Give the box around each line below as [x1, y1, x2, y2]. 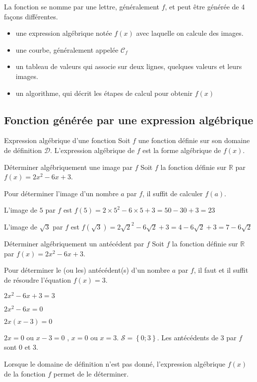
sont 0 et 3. [4, 342, 38, 352]
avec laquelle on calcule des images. [136, 28, 244, 38]
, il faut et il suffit [193, 265, 249, 275]
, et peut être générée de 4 [165, 1, 245, 11]
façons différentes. [4, 11, 58, 21]
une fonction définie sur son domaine [138, 135, 250, 146]
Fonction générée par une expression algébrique [4, 112, 254, 127]
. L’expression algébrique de [50, 145, 135, 155]
